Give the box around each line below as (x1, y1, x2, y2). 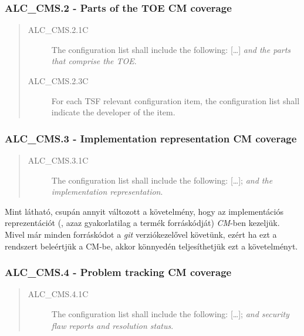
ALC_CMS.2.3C (28, 75, 89, 87)
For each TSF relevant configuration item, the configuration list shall (51, 94, 300, 107)
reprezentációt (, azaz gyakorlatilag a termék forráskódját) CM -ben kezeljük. (5, 217, 280, 229)
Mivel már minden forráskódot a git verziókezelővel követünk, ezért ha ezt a (5, 228, 277, 240)
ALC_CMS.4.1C (28, 288, 89, 300)
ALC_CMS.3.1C (28, 154, 89, 166)
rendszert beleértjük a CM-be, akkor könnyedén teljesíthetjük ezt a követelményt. (5, 239, 298, 252)
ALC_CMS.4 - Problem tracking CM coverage (5, 265, 232, 280)
